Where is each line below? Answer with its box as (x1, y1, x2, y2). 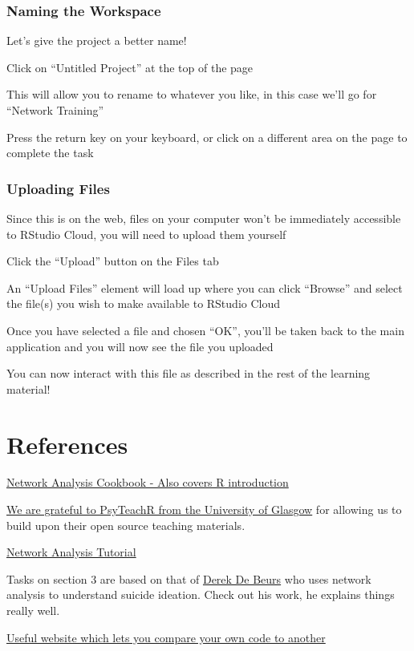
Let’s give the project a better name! (6, 32, 187, 49)
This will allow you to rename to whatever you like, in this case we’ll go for (6, 86, 377, 103)
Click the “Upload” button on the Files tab (6, 253, 219, 269)
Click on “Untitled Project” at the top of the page (6, 59, 254, 75)
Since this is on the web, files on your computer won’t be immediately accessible (6, 210, 401, 226)
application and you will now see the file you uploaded (6, 338, 274, 354)
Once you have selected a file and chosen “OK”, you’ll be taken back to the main (6, 321, 404, 338)
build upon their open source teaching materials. (6, 516, 246, 533)
